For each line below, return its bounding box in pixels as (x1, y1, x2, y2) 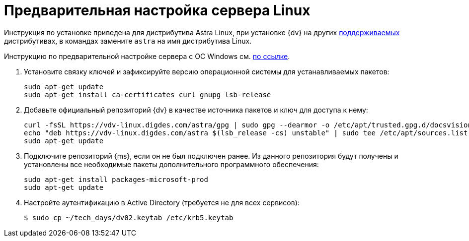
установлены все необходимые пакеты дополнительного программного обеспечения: (24, 160, 319, 169)
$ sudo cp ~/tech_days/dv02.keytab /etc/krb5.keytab (24, 213, 234, 222)
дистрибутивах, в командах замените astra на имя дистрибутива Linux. (4, 36, 252, 45)
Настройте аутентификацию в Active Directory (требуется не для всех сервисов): (24, 198, 300, 207)
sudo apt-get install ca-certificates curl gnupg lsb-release (24, 90, 271, 99)
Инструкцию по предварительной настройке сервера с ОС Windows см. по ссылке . (4, 52, 290, 60)
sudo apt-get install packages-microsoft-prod (24, 175, 208, 183)
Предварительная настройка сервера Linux (4, 2, 311, 19)
